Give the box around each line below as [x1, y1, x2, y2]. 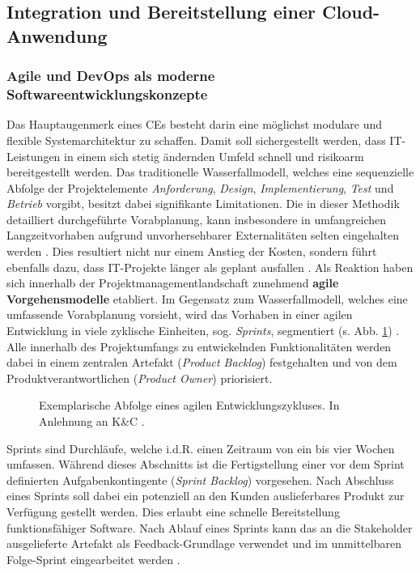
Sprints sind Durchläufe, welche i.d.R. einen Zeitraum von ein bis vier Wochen [6, 439, 395, 456]
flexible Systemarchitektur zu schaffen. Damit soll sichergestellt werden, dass [6, 131, 386, 148]
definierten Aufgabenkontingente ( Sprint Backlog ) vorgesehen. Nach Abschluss [6, 471, 394, 488]
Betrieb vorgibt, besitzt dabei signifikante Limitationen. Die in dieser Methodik [6, 195, 400, 212]
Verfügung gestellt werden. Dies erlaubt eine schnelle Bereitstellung [6, 503, 340, 520]
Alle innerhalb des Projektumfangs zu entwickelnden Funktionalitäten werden [6, 337, 392, 354]
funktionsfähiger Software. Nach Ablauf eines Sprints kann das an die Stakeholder [6, 519, 413, 536]
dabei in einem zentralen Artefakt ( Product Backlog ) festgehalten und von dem [6, 354, 397, 371]
